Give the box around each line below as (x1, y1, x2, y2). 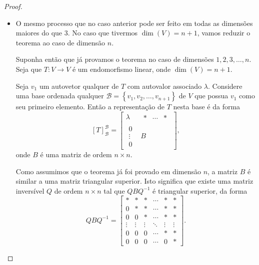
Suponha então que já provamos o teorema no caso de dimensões (15, 54, 214, 64)
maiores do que (15, 27, 62, 38)
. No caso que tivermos (67, 27, 138, 38)
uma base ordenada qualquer (15, 90, 104, 101)
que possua (194, 90, 228, 101)
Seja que (15, 63, 42, 74)
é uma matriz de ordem (40, 149, 112, 159)
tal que (103, 185, 125, 196)
